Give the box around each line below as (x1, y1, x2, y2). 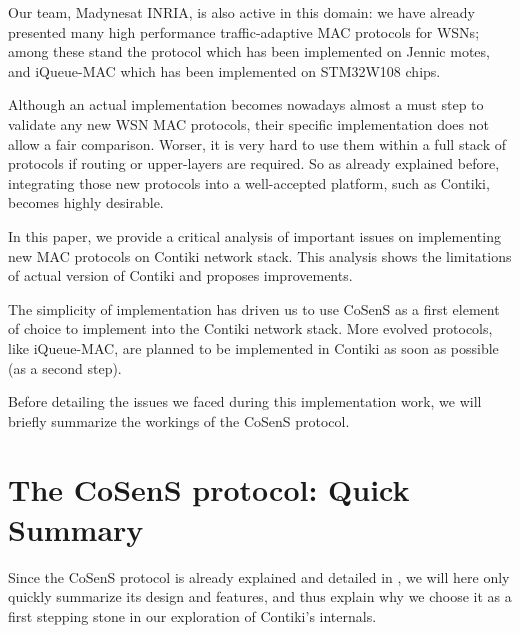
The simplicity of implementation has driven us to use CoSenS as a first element (8, 298, 500, 319)
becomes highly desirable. (8, 192, 164, 213)
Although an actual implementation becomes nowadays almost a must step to (8, 94, 484, 115)
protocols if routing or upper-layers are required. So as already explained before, (8, 153, 500, 174)
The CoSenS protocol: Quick (8, 469, 410, 510)
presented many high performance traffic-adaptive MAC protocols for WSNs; (8, 21, 480, 42)
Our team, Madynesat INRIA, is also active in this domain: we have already (8, 2, 475, 22)
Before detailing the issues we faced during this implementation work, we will (8, 391, 482, 412)
